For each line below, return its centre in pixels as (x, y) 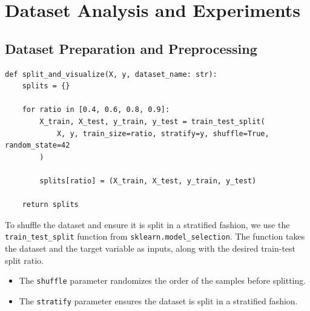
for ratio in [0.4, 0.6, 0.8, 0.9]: (96, 110)
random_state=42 (38, 146)
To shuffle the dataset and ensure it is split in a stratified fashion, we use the (147, 224)
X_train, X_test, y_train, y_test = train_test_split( (152, 121)
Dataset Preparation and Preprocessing (131, 48)
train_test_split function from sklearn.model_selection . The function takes (155, 236)
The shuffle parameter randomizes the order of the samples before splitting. (163, 280)
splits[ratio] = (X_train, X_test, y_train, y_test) (148, 181)
